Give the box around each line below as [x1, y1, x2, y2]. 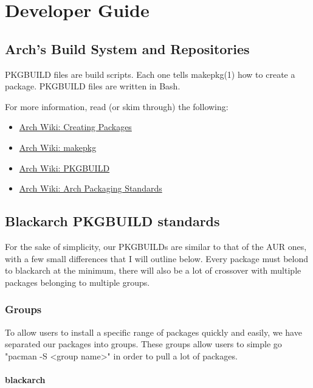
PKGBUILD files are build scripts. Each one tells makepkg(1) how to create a [5, 68, 295, 80]
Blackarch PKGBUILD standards [5, 212, 220, 230]
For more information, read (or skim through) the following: [5, 100, 229, 113]
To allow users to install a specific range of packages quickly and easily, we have [5, 325, 302, 338]
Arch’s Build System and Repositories [5, 39, 250, 58]
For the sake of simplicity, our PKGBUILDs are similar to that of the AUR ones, [5, 240, 307, 252]
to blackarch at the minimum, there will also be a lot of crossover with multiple [5, 264, 301, 277]
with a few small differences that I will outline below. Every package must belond [5, 252, 309, 265]
